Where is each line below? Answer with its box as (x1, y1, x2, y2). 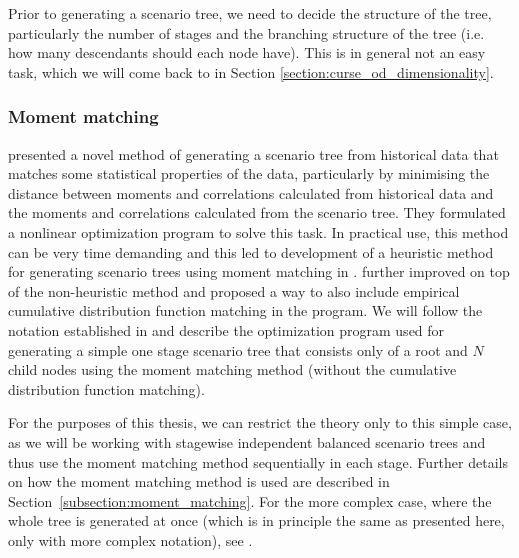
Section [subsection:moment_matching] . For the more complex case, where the (8, 490, 492, 511)
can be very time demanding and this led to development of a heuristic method (8, 241, 494, 262)
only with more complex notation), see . (8, 529, 253, 550)
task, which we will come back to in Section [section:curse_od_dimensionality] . (8, 61, 494, 82)
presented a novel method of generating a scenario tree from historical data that (8, 143, 499, 164)
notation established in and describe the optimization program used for (8, 319, 445, 340)
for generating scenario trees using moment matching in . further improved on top (8, 261, 510, 282)
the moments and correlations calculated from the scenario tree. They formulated (8, 202, 506, 223)
